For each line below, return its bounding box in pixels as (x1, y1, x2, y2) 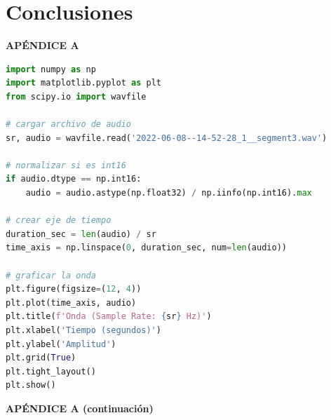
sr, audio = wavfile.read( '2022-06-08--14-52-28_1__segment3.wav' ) (6, 133, 327, 143)
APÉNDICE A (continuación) (6, 400, 154, 415)
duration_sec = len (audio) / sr (6, 229, 156, 239)
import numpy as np (6, 64, 96, 74)
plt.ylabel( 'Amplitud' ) (6, 339, 116, 349)
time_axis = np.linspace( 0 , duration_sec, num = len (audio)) (6, 243, 287, 253)
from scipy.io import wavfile (6, 91, 147, 102)
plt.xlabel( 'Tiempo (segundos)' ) (6, 325, 161, 335)
